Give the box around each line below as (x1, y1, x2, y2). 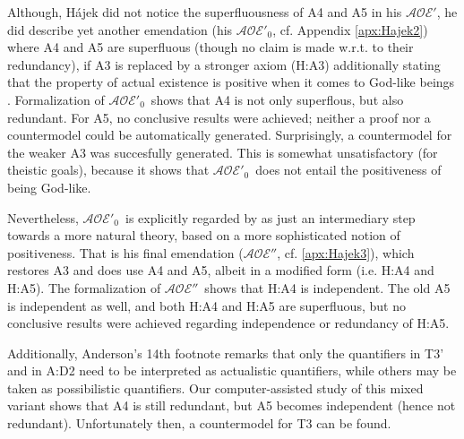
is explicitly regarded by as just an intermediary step (125, 208, 416, 227)
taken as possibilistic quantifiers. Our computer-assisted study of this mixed (7, 378, 424, 397)
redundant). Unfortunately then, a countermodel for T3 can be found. (7, 414, 391, 433)
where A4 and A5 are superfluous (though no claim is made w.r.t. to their (7, 38, 414, 56)
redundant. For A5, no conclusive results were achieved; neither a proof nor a (7, 108, 431, 126)
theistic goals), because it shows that (7, 160, 210, 179)
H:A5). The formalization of (7, 278, 161, 297)
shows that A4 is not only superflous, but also (150, 90, 404, 108)
